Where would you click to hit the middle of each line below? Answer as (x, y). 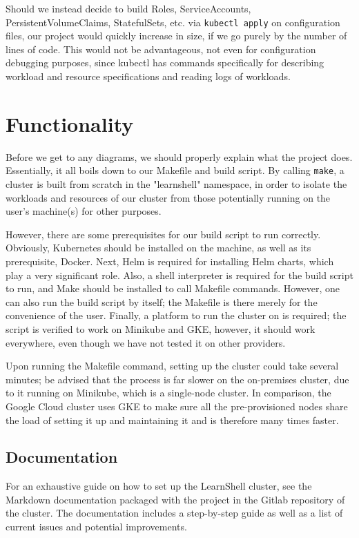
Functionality (70, 123)
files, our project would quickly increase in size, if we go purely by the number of (176, 36)
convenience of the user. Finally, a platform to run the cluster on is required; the (176, 315)
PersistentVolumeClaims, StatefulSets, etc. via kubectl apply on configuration (173, 22)
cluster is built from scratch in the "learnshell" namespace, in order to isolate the (176, 184)
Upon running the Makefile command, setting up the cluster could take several (172, 366)
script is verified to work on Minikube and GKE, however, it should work (161, 328)
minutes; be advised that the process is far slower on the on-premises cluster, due (177, 379)
